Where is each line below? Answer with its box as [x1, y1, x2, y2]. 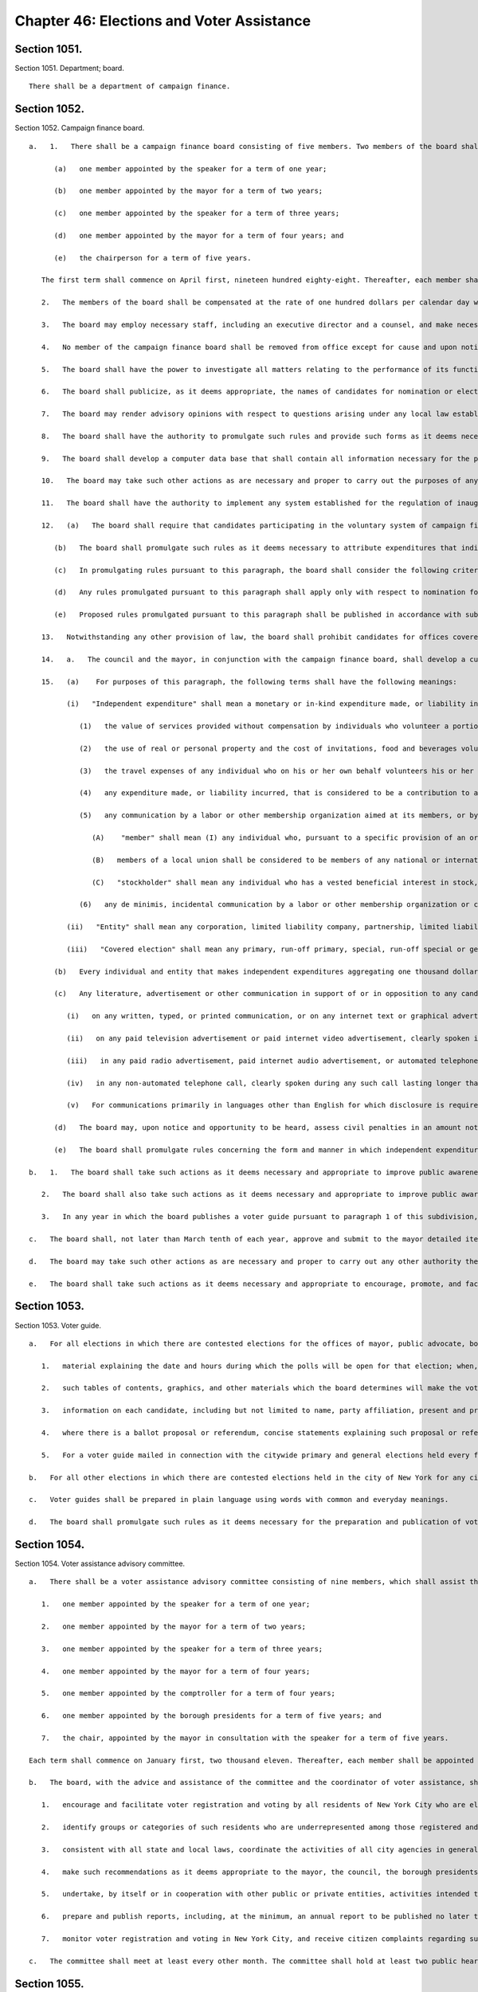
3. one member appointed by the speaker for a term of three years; [41, 1644, 323, 1653]
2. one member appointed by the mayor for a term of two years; [41, 1622, 307, 1631]
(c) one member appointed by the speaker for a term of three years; [53, 209, 340, 218]
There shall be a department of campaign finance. [29, 82, 231, 91]
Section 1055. [14, 1977, 84, 1990]
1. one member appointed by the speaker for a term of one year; [41, 1600, 311, 1609]
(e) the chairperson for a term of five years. [53, 253, 252, 262]
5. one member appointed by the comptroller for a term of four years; [41, 1689, 336, 1698]
